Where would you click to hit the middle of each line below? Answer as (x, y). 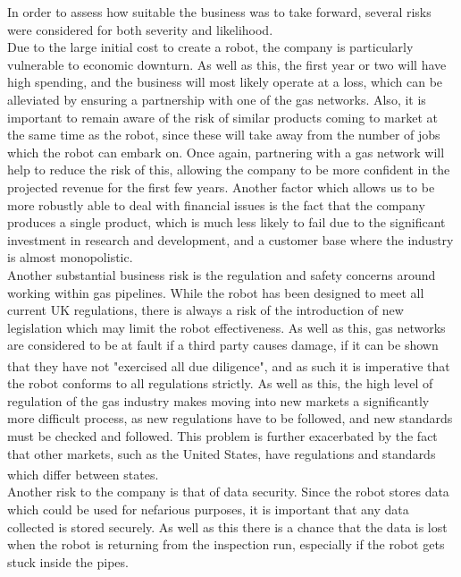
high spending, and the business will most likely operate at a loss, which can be (225, 82)
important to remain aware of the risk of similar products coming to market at (222, 117)
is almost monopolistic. (70, 257)
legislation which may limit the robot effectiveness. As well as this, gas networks (226, 327)
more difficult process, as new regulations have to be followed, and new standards (230, 418)
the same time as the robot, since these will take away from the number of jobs (224, 135)
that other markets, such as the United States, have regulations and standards (222, 453)
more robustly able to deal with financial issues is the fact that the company (216, 204)
